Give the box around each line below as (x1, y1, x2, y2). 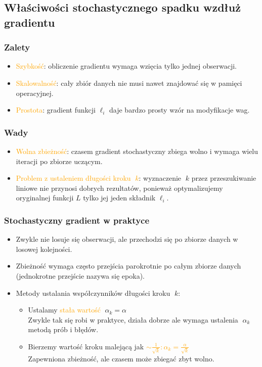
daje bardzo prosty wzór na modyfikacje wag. (109, 104, 250, 115)
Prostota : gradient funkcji (16, 104, 96, 115)
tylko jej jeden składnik (83, 192, 156, 203)
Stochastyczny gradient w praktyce (4, 214, 150, 226)
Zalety (4, 41, 30, 54)
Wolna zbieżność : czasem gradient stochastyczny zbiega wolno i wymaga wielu (16, 145, 258, 156)
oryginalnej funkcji (16, 192, 74, 203)
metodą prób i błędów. (28, 324, 99, 335)
